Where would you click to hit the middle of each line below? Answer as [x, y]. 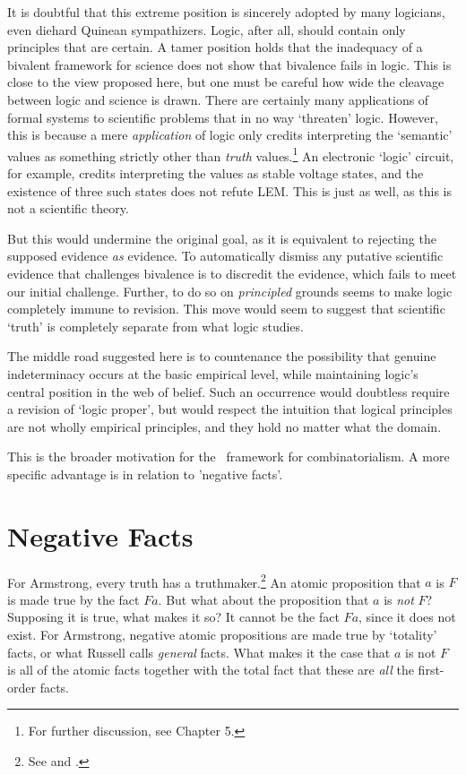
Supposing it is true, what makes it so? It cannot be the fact [173, 617]
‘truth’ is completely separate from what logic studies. [155, 326]
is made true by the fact [73, 599]
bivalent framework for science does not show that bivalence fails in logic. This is [229, 64]
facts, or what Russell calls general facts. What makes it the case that [199, 652]
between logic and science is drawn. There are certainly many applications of [218, 99]
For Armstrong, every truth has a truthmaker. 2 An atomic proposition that [214, 581]
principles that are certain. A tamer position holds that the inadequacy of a [215, 47]
